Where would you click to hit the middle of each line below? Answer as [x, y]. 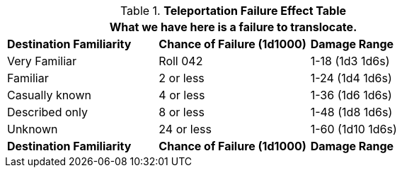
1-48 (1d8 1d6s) [351, 112]
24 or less [185, 129]
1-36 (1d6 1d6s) [351, 95]
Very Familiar [42, 61]
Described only [47, 112]
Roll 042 [181, 61]
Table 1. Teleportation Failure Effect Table [233, 11]
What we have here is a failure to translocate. [233, 27]
